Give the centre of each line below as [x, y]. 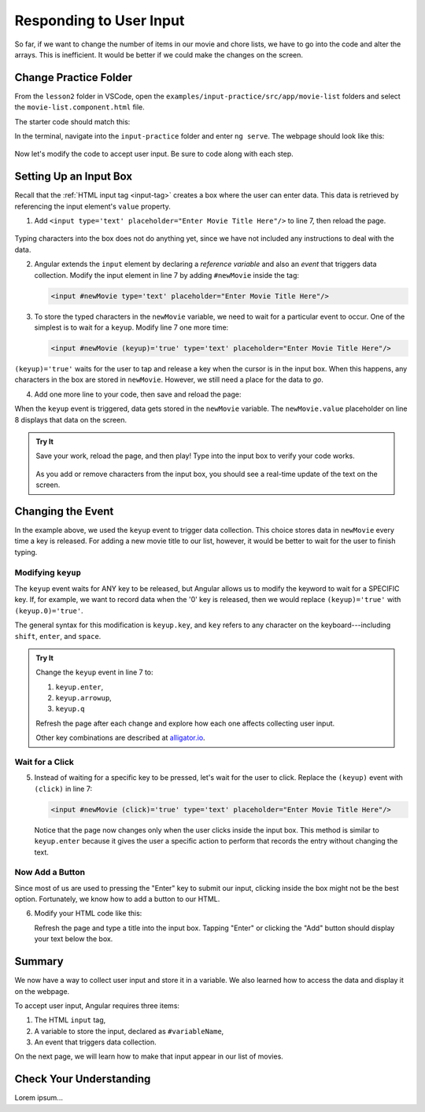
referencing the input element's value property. [92, 206]
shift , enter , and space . [58, 636]
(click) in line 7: [63, 789]
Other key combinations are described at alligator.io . [120, 738]
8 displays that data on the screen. [71, 419]
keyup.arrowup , [83, 698]
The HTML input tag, [70, 1020]
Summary [39, 961]
